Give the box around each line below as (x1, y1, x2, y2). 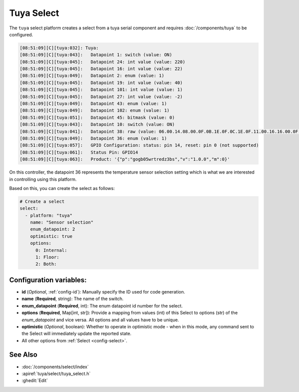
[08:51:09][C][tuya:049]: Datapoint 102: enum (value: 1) (19, 107, 170, 113)
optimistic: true (30, 233, 73, 239)
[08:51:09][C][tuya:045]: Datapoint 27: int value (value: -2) (19, 94, 183, 99)
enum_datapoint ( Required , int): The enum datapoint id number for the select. (21, 302, 183, 308)
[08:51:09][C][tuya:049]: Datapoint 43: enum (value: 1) (19, 101, 167, 106)
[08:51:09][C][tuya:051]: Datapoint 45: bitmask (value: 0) (19, 114, 175, 120)
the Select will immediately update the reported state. (21, 331, 132, 337)
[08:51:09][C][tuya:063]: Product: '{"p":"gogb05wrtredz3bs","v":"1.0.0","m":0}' (19, 157, 230, 162)
